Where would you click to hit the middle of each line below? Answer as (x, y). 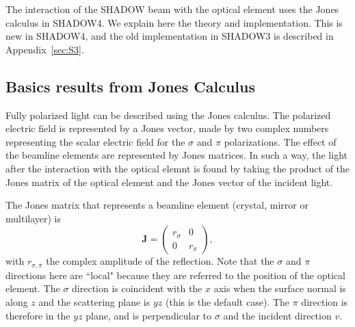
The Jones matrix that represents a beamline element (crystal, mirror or (157, 205)
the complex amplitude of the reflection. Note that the (160, 261)
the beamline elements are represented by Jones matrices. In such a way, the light (176, 155)
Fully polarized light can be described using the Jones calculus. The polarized (168, 115)
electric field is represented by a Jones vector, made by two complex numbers (167, 128)
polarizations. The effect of (280, 141)
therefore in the (38, 315)
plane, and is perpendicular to (149, 315)
